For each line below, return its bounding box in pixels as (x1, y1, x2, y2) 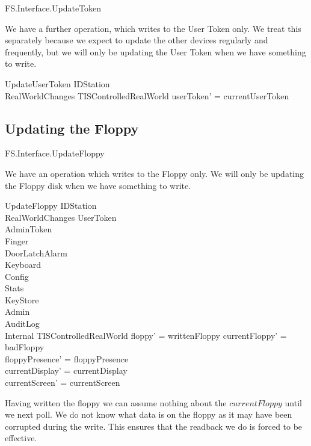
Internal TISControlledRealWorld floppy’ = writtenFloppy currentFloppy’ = (5, 329, 287, 341)
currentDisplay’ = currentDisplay (5, 364, 128, 377)
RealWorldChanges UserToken (5, 211, 117, 223)
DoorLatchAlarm (5, 246, 67, 259)
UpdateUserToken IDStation (5, 77, 110, 90)
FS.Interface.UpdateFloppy (5, 147, 105, 160)
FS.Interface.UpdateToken (5, 2, 102, 14)
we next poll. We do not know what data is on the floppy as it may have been (5, 408, 292, 421)
